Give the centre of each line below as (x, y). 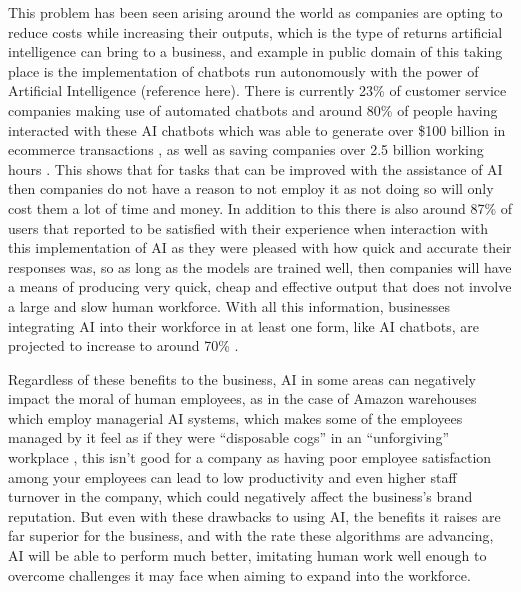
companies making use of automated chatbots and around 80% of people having (253, 109)
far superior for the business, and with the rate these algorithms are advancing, (251, 535)
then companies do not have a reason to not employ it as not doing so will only (251, 188)
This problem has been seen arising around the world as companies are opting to (255, 12)
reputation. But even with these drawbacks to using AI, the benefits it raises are (254, 515)
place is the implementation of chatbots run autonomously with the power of (243, 70)
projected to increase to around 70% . (123, 345)
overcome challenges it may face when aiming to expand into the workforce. (239, 574)
